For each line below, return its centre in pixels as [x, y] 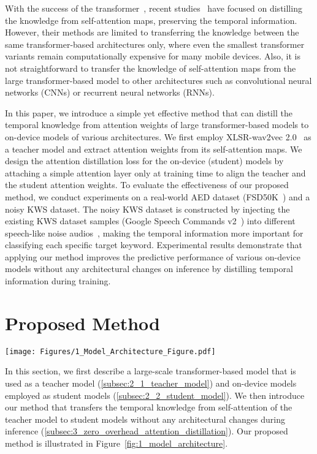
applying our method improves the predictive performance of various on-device [153, 256]
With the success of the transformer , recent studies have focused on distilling [154, 8]
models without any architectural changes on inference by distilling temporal [149, 269]
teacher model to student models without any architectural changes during [145, 419]
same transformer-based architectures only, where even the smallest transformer [155, 44]
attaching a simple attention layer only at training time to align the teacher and [155, 172]
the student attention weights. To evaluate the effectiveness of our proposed [147, 185]
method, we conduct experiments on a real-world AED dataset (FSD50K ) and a [158, 196]
